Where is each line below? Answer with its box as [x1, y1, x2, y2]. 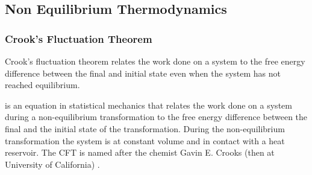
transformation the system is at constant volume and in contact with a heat [5, 134, 285, 147]
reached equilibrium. [5, 78, 80, 91]
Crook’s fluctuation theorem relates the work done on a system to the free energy [5, 55, 305, 67]
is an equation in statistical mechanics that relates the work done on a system [5, 98, 292, 111]
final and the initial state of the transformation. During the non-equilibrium [5, 122, 285, 135]
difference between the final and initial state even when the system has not [5, 66, 281, 79]
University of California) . [5, 157, 100, 170]
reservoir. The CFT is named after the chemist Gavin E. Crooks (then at [5, 146, 275, 159]
